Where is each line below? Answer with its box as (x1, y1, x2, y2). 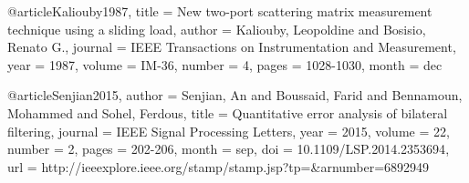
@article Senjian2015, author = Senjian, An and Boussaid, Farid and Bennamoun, (7, 86, 463, 105)
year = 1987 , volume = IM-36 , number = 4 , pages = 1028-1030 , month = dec (7, 55, 443, 74)
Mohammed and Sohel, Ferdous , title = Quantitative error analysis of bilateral (7, 103, 448, 122)
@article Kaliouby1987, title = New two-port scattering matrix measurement (7, 2, 433, 20)
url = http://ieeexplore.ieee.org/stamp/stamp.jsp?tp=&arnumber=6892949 (7, 157, 430, 176)
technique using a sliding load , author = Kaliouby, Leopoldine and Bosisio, (7, 19, 426, 38)
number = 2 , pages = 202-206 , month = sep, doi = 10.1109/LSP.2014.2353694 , (7, 139, 450, 158)
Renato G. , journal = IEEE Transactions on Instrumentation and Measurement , (7, 37, 456, 56)
